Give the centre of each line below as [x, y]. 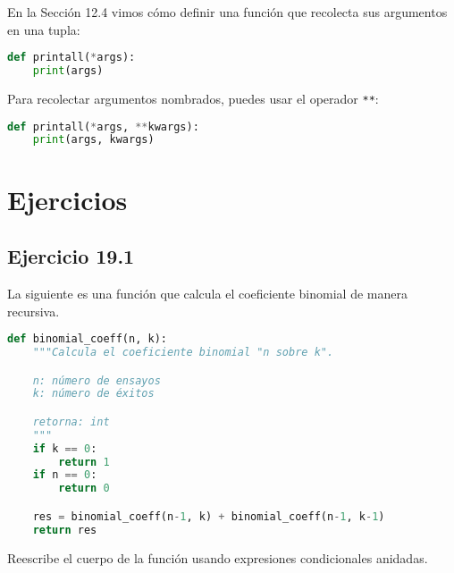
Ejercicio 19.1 [71, 256]
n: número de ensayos [97, 380]
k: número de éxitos [93, 394]
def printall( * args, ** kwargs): [103, 126]
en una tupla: [44, 29]
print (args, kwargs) [93, 140]
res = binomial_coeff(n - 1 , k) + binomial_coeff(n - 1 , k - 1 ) [209, 516]
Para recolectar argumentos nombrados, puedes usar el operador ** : [193, 98]
